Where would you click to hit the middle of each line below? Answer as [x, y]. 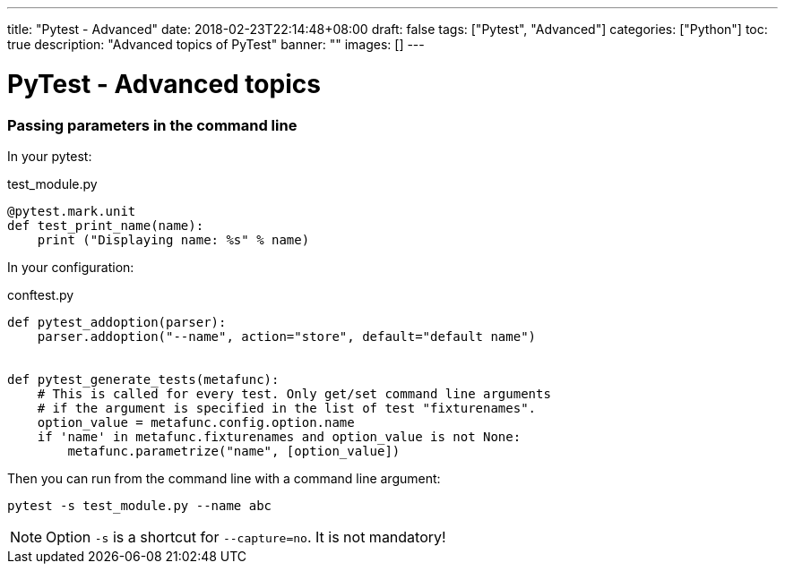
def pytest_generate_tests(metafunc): [143, 379]
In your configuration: [71, 267]
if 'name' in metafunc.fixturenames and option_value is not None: [279, 436]
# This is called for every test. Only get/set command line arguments [294, 393]
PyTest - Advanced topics [164, 84]
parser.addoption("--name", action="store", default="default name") [287, 336]
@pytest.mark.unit [72, 211]
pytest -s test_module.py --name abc [140, 505]
